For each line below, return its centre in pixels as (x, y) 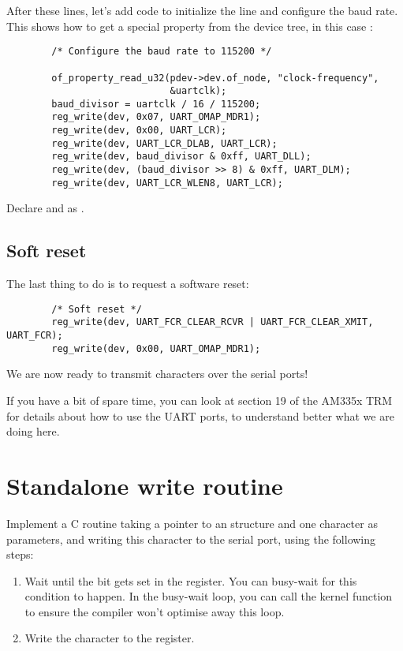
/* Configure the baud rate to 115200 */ (162, 52)
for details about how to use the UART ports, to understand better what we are (200, 415)
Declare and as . (45, 208)
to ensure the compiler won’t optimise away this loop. (155, 611)
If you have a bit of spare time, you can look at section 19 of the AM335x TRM (200, 400)
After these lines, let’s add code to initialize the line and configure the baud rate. (202, 10)
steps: (20, 554)
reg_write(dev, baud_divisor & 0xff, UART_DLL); (181, 157)
